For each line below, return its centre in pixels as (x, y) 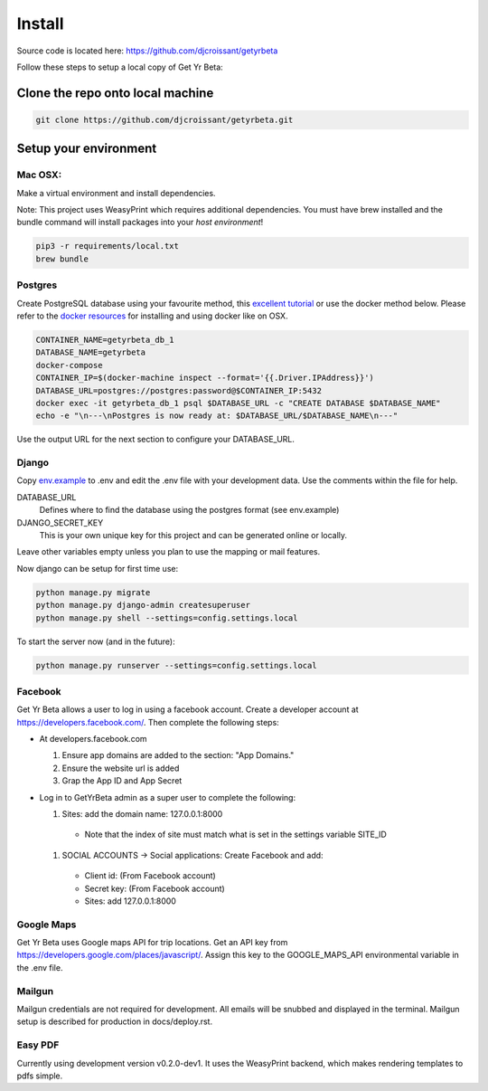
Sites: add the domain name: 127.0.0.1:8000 (142, 813)
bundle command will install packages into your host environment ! (140, 223)
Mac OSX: (39, 175)
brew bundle (62, 259)
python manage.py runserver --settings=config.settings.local (176, 665)
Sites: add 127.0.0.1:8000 (130, 901)
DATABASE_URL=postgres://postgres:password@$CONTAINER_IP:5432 (179, 390)
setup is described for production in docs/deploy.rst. (114, 1021)
